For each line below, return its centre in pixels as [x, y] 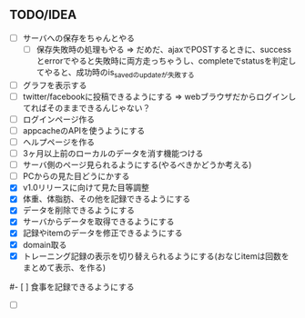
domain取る [45, 244]
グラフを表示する [55, 84]
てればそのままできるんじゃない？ [86, 107]
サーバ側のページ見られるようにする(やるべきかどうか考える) [137, 165]
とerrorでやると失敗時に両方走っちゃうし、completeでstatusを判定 [162, 60]
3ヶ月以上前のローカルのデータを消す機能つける [113, 154]
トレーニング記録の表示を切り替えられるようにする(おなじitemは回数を [156, 256]
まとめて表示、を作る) [64, 267]
